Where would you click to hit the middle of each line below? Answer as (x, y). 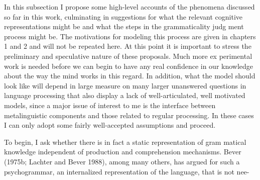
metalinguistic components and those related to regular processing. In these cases (129, 115)
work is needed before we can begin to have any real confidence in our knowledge (129, 66)
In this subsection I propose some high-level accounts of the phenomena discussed (129, 7)
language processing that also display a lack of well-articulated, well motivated (125, 95)
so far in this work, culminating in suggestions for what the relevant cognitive (123, 16)
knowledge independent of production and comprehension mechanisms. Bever (123, 152)
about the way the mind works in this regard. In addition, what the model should (130, 76)
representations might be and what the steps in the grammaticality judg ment (124, 26)
